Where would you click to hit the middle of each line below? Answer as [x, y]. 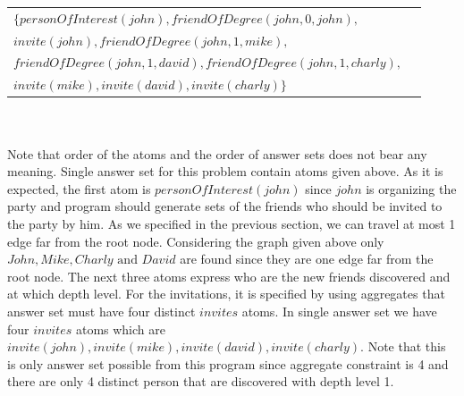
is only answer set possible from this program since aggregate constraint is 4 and [228, 363]
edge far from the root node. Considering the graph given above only [196, 241]
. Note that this [403, 346]
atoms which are [120, 329]
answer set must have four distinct [101, 311]
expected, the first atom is [79, 188]
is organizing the [411, 188]
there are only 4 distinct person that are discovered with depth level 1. [201, 381]
